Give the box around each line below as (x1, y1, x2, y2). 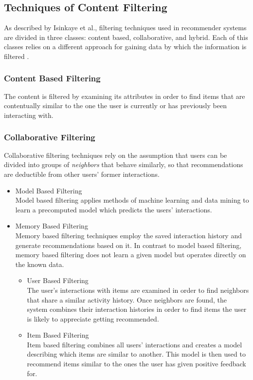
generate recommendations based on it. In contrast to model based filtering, (15, 240, 242, 250)
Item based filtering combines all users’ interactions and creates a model (27, 339, 242, 349)
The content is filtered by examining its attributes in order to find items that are (4, 91, 245, 101)
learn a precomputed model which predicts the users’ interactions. (15, 204, 212, 214)
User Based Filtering (27, 275, 89, 285)
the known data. (15, 259, 64, 269)
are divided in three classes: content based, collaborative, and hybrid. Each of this (4, 32, 248, 42)
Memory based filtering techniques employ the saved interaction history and (15, 230, 242, 240)
